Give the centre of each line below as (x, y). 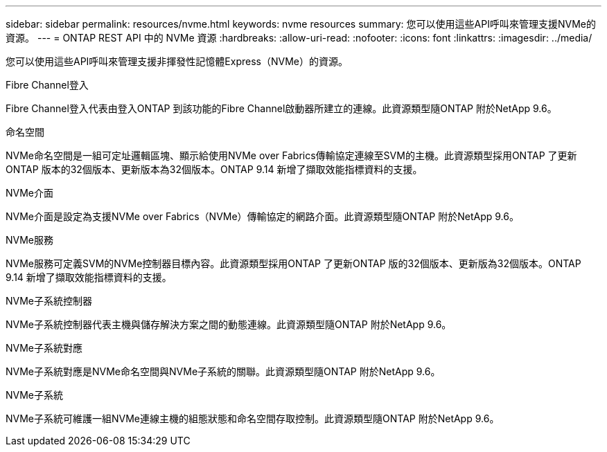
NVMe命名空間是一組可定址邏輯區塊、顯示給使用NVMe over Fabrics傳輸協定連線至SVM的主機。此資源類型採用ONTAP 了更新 (291, 155)
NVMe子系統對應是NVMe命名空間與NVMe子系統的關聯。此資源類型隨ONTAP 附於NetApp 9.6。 (223, 371)
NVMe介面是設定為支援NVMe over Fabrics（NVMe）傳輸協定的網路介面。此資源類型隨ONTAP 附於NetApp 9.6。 (262, 216)
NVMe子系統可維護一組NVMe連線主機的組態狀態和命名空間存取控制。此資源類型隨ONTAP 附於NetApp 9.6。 (253, 418)
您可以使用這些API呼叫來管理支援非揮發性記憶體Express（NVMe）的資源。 (177, 61)
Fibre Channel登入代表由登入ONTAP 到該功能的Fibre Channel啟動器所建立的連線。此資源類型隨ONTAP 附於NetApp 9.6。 (281, 108)
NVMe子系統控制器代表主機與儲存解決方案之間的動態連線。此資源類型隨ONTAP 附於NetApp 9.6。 (229, 324)
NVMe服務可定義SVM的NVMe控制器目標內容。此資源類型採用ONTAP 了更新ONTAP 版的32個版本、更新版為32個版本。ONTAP (293, 263)
